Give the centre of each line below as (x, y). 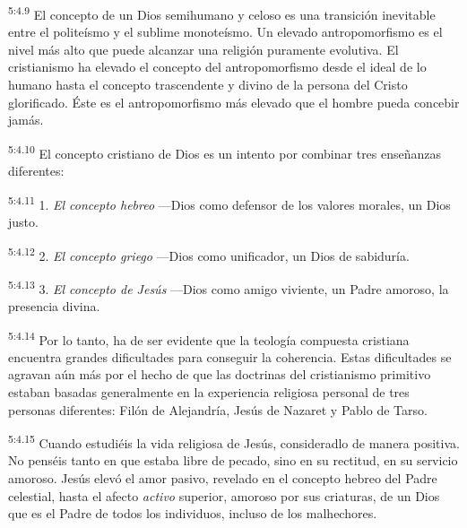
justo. (23, 221)
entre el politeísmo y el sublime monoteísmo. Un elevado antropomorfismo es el (225, 32)
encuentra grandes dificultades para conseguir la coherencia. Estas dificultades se (230, 356)
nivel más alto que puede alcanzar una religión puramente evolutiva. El (203, 49)
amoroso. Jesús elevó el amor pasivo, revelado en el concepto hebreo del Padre (223, 478)
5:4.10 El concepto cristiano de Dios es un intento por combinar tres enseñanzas (225, 151)
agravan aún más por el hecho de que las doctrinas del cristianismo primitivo (220, 374)
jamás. (26, 120)
